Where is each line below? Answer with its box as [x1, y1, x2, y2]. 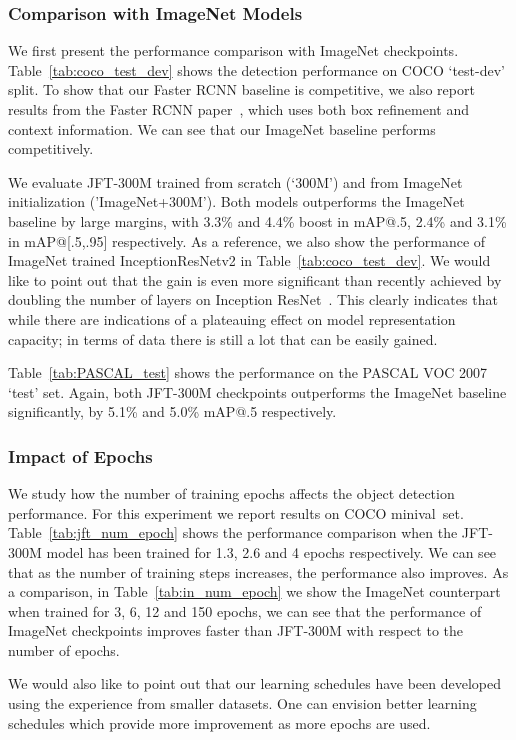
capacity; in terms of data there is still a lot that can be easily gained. [8, 328, 438, 349]
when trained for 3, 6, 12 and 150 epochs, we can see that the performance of [8, 600, 482, 621]
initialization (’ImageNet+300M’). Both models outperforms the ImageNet [8, 191, 465, 212]
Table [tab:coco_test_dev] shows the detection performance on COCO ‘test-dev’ [8, 59, 505, 80]
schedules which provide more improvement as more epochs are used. [8, 712, 431, 733]
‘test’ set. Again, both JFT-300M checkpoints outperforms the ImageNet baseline [8, 381, 507, 402]
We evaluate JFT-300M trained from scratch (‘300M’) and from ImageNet [8, 171, 463, 192]
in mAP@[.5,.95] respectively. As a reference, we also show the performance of [8, 230, 486, 251]
